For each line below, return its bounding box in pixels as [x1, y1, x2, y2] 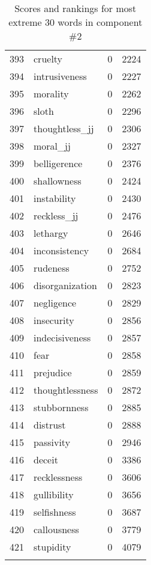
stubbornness [34, 400, 89, 414]
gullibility [34, 487, 74, 501]
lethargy [34, 226, 68, 240]
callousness [34, 522, 79, 536]
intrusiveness [34, 69, 87, 83]
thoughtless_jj [34, 121, 94, 135]
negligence [34, 296, 77, 310]
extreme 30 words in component [8, 15, 143, 29]
